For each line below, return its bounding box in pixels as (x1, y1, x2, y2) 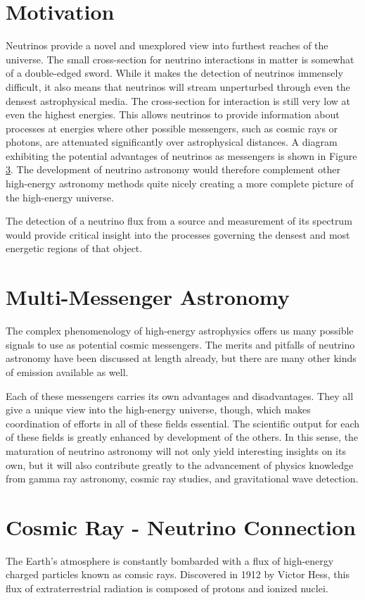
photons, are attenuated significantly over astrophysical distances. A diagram (6, 135, 338, 149)
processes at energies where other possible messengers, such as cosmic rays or (6, 120, 338, 135)
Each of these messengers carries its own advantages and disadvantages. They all (6, 388, 354, 403)
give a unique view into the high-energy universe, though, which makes (6, 402, 311, 417)
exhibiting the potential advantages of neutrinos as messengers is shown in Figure (6, 148, 357, 163)
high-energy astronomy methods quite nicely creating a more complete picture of (6, 176, 354, 191)
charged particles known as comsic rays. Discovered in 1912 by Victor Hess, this (6, 567, 350, 582)
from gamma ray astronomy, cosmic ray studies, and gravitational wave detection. (6, 471, 359, 486)
